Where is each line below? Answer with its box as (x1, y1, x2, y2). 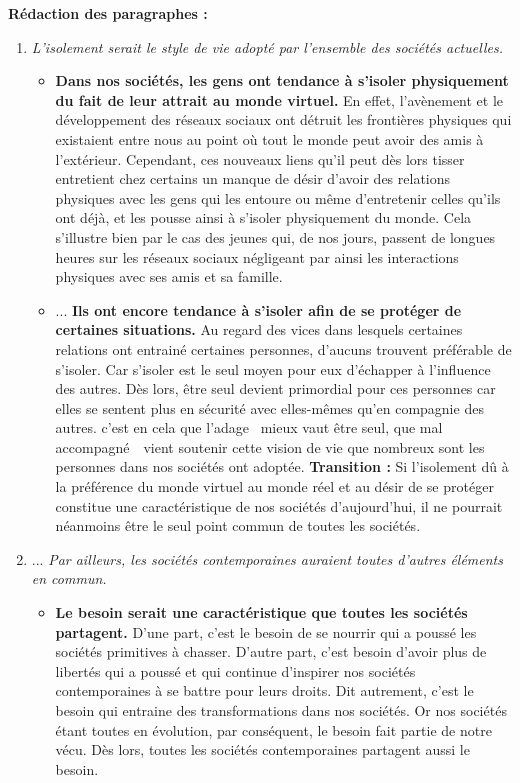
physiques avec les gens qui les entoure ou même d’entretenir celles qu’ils (55, 187, 501, 208)
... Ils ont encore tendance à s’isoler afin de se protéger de (55, 299, 462, 320)
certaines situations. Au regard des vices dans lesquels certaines (55, 319, 463, 340)
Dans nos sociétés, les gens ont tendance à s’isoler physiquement (55, 70, 509, 91)
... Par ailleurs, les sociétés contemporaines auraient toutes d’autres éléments (31, 548, 503, 569)
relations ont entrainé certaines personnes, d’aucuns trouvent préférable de (55, 338, 512, 359)
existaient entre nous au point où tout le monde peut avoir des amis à (55, 128, 484, 149)
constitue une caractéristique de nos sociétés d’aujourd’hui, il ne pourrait (55, 495, 503, 516)
